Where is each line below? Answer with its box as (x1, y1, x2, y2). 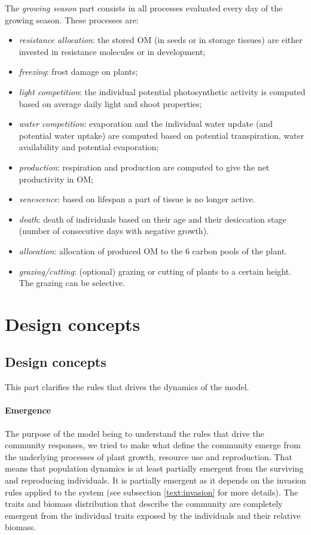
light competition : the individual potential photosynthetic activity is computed (19, 85, 306, 98)
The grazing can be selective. (19, 276, 125, 289)
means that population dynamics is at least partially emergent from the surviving (5, 462, 304, 475)
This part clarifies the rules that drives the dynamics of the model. (5, 381, 249, 393)
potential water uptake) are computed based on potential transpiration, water (19, 129, 304, 141)
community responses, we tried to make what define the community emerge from (5, 439, 301, 451)
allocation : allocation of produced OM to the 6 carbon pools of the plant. (19, 244, 287, 257)
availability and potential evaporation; (19, 141, 159, 153)
